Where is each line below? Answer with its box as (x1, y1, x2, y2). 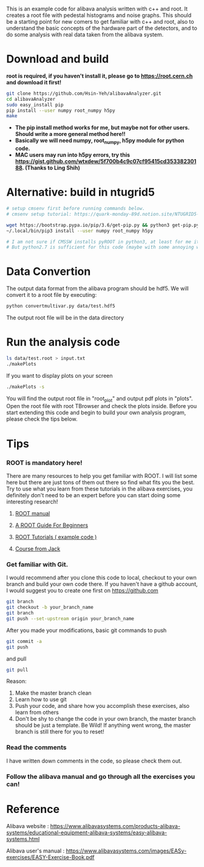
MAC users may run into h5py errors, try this (15, 151, 131, 158)
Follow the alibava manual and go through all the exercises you (6, 772, 195, 781)
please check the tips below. (6, 415, 78, 423)
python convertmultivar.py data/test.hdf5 (6, 303, 115, 309)
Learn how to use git (15, 696, 67, 703)
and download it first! (6, 78, 62, 86)
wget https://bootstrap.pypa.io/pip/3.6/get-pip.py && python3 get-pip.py (6, 222, 200, 228)
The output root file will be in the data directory (6, 314, 124, 321)
